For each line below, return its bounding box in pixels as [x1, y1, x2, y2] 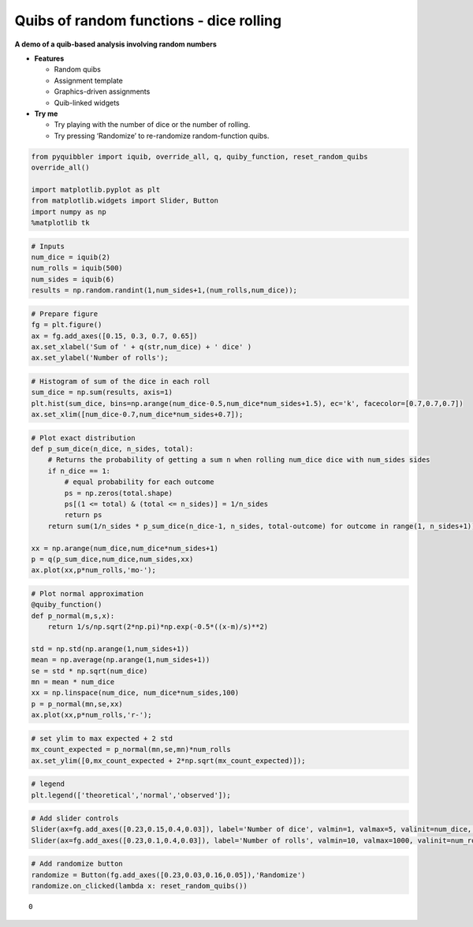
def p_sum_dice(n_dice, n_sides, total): [31, 445, 194, 453]
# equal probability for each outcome [64, 478, 214, 486]
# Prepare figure [31, 309, 99, 318]
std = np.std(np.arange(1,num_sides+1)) [31, 644, 189, 653]
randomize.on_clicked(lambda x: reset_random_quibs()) [31, 881, 248, 891]
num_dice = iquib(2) [31, 252, 110, 262]
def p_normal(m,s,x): [31, 611, 115, 620]
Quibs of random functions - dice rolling [14, 12, 282, 29]
